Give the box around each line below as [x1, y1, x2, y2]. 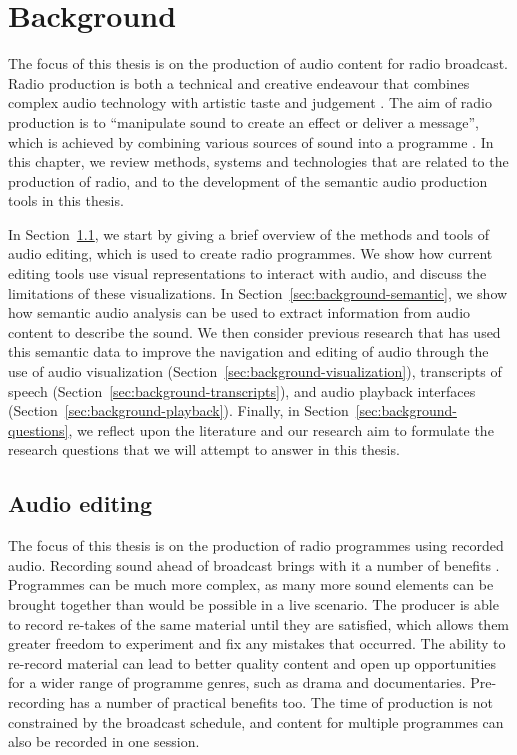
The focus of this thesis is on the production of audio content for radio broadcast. [8, 53, 508, 74]
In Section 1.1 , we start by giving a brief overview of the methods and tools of [8, 223, 490, 244]
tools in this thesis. [8, 190, 124, 211]
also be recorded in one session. [8, 731, 200, 752]
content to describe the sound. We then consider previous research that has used [8, 321, 501, 342]
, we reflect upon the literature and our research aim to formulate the [68, 419, 494, 440]
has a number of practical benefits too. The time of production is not [69, 691, 494, 712]
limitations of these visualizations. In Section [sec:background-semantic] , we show [8, 282, 508, 303]
